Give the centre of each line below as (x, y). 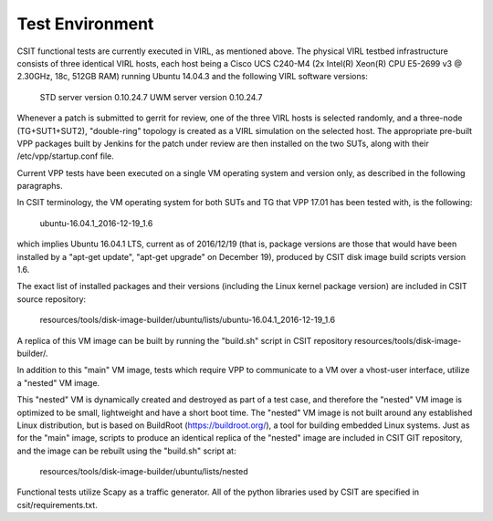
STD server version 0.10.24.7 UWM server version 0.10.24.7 (151, 97)
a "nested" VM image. (58, 382)
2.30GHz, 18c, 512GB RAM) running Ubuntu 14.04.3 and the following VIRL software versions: (193, 77)
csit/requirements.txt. (57, 505)
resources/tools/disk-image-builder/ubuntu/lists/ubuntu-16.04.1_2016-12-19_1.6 (188, 320)
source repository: (52, 299)
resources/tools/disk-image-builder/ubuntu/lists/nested (144, 472)
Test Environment (85, 24)
